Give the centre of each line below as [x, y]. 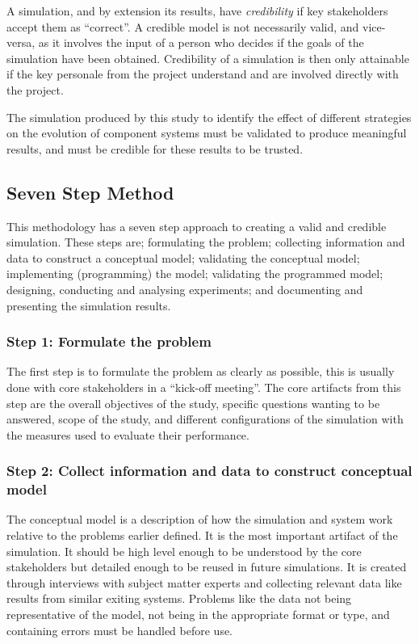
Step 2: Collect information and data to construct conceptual [209, 471]
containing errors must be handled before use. [120, 630]
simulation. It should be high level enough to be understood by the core [184, 551]
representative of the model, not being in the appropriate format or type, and [198, 614]
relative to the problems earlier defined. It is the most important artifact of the [202, 535]
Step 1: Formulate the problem [109, 341]
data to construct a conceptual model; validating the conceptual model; [183, 257]
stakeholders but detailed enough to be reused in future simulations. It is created [207, 567]
